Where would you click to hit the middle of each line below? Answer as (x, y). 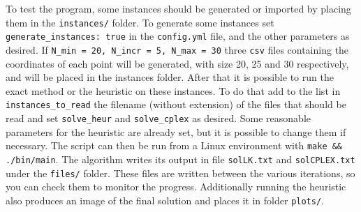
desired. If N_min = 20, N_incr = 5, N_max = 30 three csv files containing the (177, 49)
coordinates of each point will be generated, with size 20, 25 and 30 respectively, (177, 63)
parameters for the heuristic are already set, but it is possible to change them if (176, 131)
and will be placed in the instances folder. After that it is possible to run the (170, 77)
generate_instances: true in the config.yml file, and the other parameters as (178, 36)
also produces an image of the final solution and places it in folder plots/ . (165, 200)
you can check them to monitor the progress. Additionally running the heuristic (176, 187)
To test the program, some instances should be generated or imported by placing (178, 8)
